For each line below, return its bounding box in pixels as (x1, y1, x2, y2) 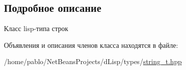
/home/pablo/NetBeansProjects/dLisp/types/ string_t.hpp (4, 56, 182, 67)
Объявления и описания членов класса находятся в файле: (4, 39, 178, 50)
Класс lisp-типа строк (4, 23, 68, 34)
